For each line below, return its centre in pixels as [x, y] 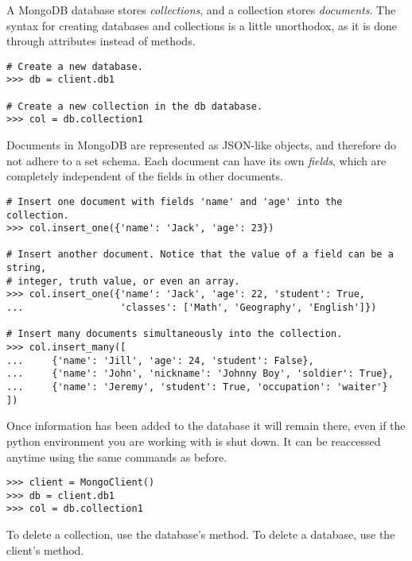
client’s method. [45, 549]
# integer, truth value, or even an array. [123, 281]
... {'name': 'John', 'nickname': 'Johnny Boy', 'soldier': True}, [200, 374]
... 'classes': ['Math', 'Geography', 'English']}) [192, 308]
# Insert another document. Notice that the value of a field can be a [200, 255]
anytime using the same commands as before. [117, 457]
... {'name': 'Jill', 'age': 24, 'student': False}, [160, 360]
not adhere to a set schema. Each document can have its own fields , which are [196, 160]
